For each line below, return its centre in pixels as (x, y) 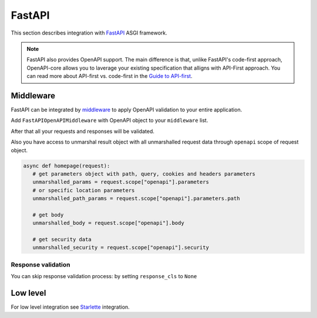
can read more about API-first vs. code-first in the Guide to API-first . (110, 76)
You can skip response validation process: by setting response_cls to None (104, 276)
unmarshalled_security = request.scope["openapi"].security (121, 248)
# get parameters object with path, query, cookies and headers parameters (144, 174)
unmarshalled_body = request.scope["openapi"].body (108, 223)
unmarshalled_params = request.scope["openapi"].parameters (121, 182)
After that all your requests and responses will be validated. (83, 131)
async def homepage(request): (67, 166)
